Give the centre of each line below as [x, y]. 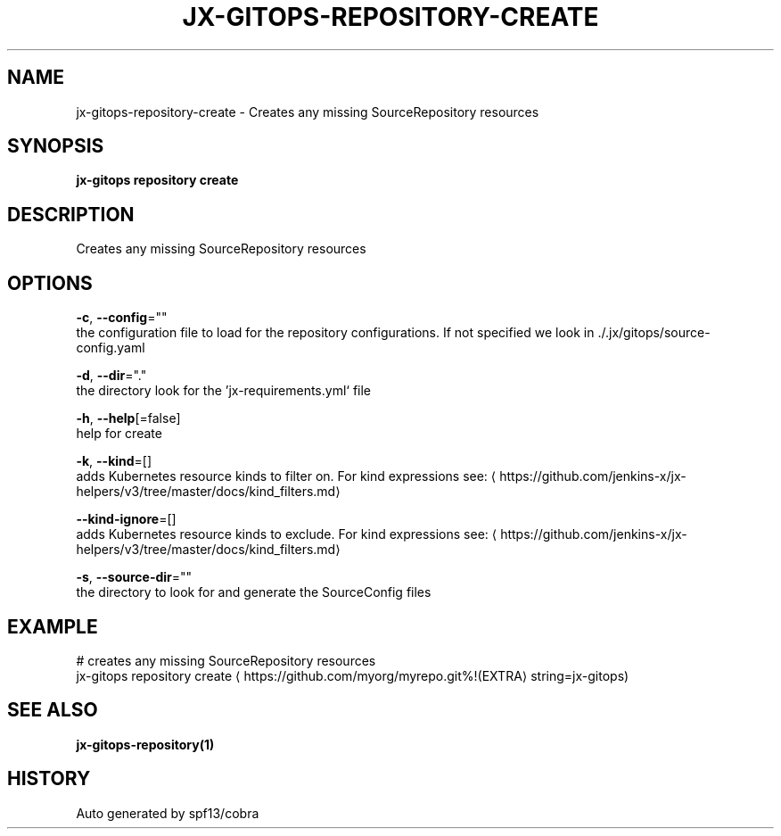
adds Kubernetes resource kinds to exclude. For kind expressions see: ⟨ [287, 534]
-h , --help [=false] [128, 418]
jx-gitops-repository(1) [145, 744]
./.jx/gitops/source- [654, 333]
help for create [119, 434]
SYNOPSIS [56, 146]
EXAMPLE [53, 626]
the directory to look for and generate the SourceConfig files [254, 592]
